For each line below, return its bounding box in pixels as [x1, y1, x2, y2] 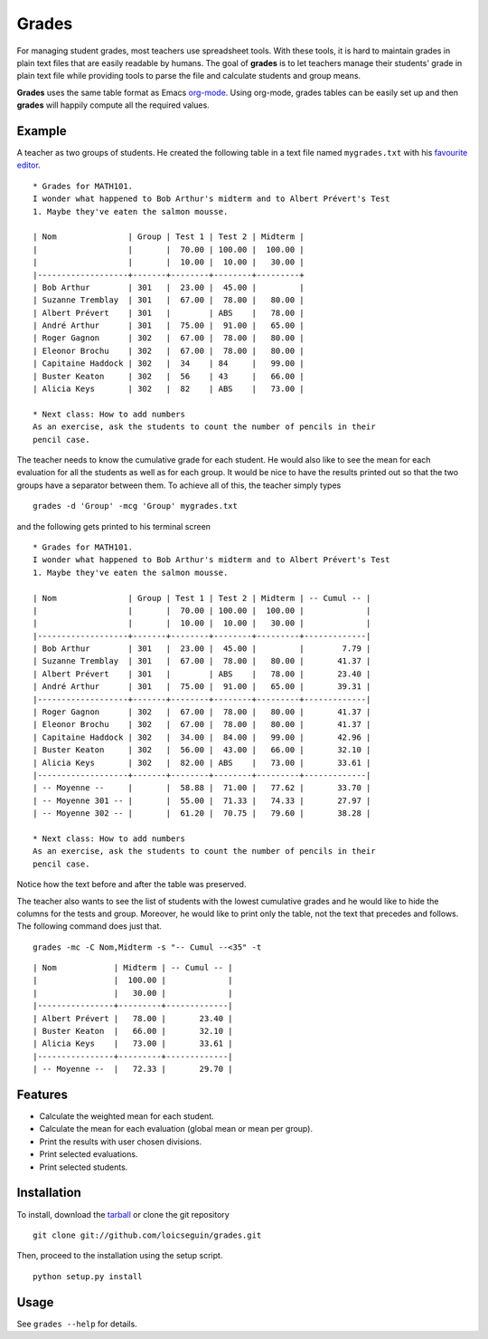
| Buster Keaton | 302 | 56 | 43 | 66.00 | [33, 371, 305, 381]
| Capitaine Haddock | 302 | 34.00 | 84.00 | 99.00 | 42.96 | [33, 732, 371, 742]
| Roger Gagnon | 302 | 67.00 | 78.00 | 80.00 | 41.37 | [33, 707, 371, 717]
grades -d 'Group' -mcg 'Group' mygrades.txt [33, 501, 239, 512]
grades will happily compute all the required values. [16, 100, 210, 110]
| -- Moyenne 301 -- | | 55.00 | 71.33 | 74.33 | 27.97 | [33, 795, 371, 806]
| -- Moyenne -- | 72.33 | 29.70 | [33, 1064, 234, 1075]
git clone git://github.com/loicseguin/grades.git [33, 1229, 262, 1240]
